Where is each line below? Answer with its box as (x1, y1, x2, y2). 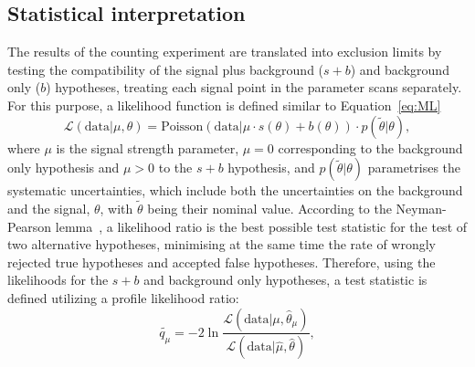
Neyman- (396, 198, 447, 217)
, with (100, 198, 133, 217)
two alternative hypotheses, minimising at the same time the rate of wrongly (7, 235, 436, 254)
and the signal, (7, 198, 90, 217)
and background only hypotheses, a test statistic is (143, 270, 427, 289)
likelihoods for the (7, 270, 109, 289)
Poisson (161, 120, 204, 133)
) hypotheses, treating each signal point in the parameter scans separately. (46, 78, 462, 97)
